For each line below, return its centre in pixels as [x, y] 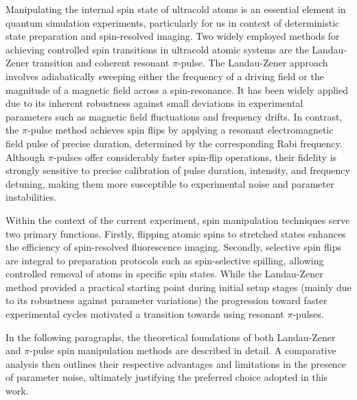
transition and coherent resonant [101, 63]
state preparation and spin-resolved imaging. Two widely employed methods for [173, 36]
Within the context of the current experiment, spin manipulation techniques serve [178, 220]
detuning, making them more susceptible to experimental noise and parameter [170, 183]
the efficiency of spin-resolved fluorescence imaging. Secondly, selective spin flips [173, 247]
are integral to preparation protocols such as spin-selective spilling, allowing [165, 260]
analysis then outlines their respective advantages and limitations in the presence [176, 363]
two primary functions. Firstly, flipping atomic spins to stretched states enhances [176, 233]
